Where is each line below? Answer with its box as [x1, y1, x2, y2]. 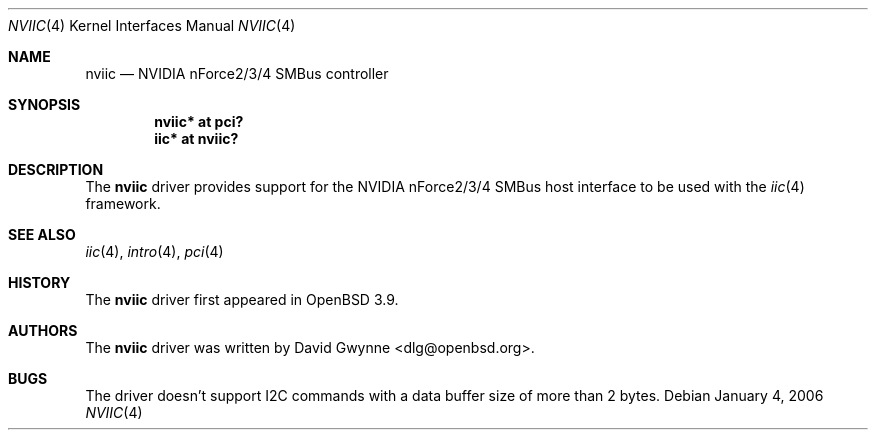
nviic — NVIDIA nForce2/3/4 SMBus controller [85, 65, 389, 82]
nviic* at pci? [154, 113, 244, 130]
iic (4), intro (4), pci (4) [85, 243, 224, 260]
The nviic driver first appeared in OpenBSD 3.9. [85, 291, 399, 308]
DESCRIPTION [8, 161, 104, 178]
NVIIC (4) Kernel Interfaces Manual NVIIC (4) [8, 17, 296, 34]
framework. [85, 195, 161, 212]
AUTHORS [8, 322, 78, 339]
